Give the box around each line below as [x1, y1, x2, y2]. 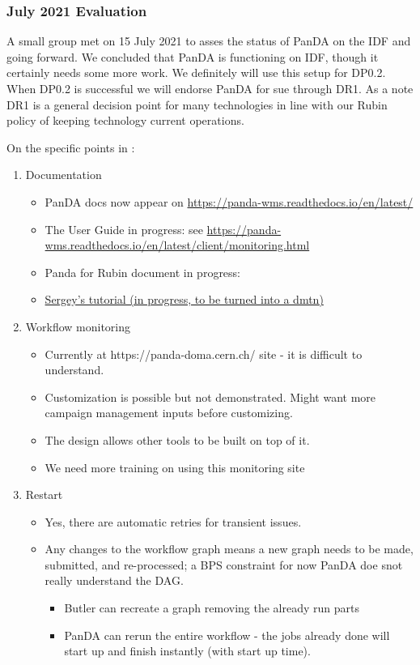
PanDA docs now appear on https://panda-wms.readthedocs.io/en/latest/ [45, 193, 414, 210]
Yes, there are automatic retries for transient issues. [45, 513, 302, 530]
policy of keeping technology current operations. [6, 112, 244, 129]
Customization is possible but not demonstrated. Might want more [45, 388, 376, 405]
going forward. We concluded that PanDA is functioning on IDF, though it [6, 48, 379, 65]
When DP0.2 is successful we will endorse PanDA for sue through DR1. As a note [6, 80, 414, 96]
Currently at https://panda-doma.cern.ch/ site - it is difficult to [45, 345, 363, 362]
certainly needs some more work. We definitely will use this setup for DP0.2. [6, 64, 386, 81]
